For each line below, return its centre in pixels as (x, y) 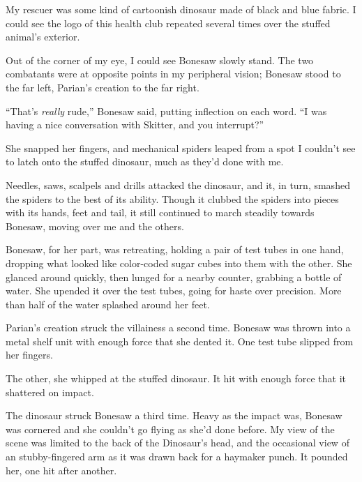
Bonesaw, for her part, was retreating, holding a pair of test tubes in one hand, (175, 249)
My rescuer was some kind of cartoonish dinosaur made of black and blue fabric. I (181, 9)
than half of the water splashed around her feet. (108, 304)
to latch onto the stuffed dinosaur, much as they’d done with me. (145, 161)
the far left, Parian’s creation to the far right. (103, 87)
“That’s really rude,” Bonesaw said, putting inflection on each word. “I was (166, 111)
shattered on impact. (50, 392)
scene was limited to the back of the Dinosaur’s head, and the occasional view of (178, 443)
